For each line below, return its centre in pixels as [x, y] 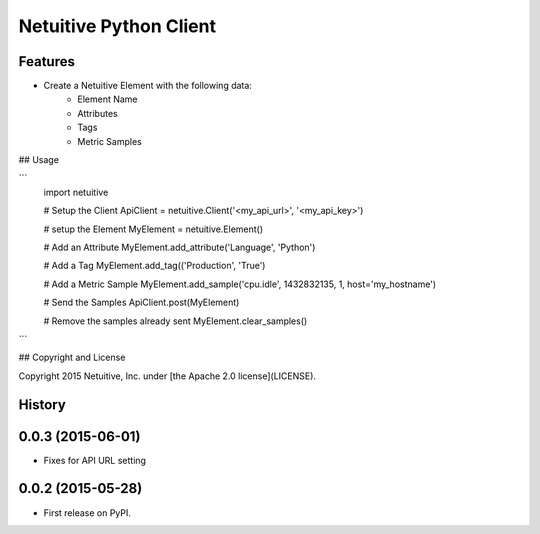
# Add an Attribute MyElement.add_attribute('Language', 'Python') [179, 247]
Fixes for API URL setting [95, 460]
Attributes [98, 113]
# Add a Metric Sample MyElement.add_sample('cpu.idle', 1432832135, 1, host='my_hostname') [240, 284]
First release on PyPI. [87, 512]
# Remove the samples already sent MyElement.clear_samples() [175, 321]
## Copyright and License [72, 357]
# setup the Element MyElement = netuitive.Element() [153, 229]
